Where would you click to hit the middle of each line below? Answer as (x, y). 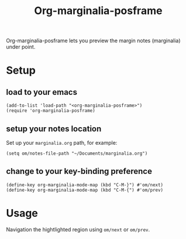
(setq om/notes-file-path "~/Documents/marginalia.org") (77, 153)
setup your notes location (54, 129)
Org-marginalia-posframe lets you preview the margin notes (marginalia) (93, 41)
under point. (21, 47)
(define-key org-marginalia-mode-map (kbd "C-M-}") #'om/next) (85, 185)
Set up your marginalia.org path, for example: (62, 143)
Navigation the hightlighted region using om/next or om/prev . (78, 229)
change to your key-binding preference (79, 171)
